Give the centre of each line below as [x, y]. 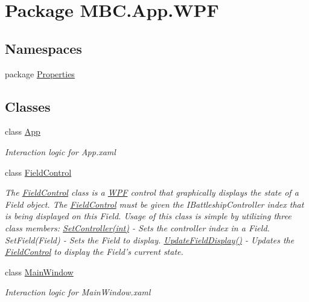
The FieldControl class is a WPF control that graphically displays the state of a [152, 192]
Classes [28, 106]
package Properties [40, 73]
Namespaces [43, 48]
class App [23, 131]
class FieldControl [38, 172]
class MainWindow [39, 271]
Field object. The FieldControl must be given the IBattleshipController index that [154, 204]
